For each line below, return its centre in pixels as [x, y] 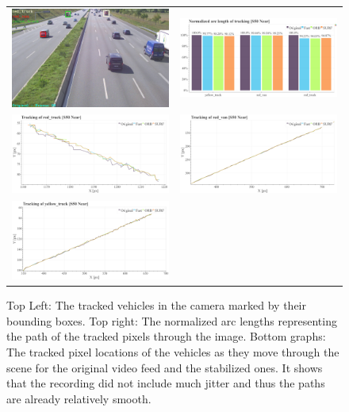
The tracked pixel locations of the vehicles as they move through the [173, 352]
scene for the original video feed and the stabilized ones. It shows [165, 367]
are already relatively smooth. [79, 398]
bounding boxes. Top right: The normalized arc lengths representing [172, 320]
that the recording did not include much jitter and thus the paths [166, 383]
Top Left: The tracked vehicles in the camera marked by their [156, 305]
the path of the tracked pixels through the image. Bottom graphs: [166, 336]
